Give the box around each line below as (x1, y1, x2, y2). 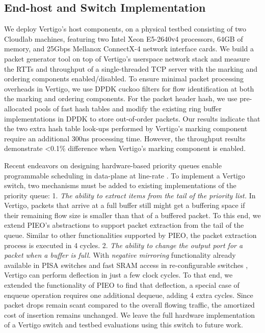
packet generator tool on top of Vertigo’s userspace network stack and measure (4, 53, 250, 64)
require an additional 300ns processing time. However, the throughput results (4, 133, 246, 143)
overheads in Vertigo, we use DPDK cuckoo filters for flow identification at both (4, 83, 254, 94)
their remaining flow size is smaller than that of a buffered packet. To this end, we (4, 209, 261, 220)
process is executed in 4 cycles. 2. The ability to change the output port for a (4, 239, 243, 250)
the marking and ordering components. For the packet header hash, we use (4, 93, 237, 104)
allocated (4, 103, 32, 113)
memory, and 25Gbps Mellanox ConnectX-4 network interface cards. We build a (4, 43, 254, 54)
